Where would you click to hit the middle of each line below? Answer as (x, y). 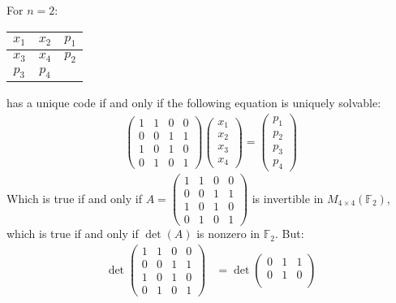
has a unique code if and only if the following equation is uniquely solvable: (194, 103)
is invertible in (288, 198)
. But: (290, 234)
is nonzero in (228, 234)
